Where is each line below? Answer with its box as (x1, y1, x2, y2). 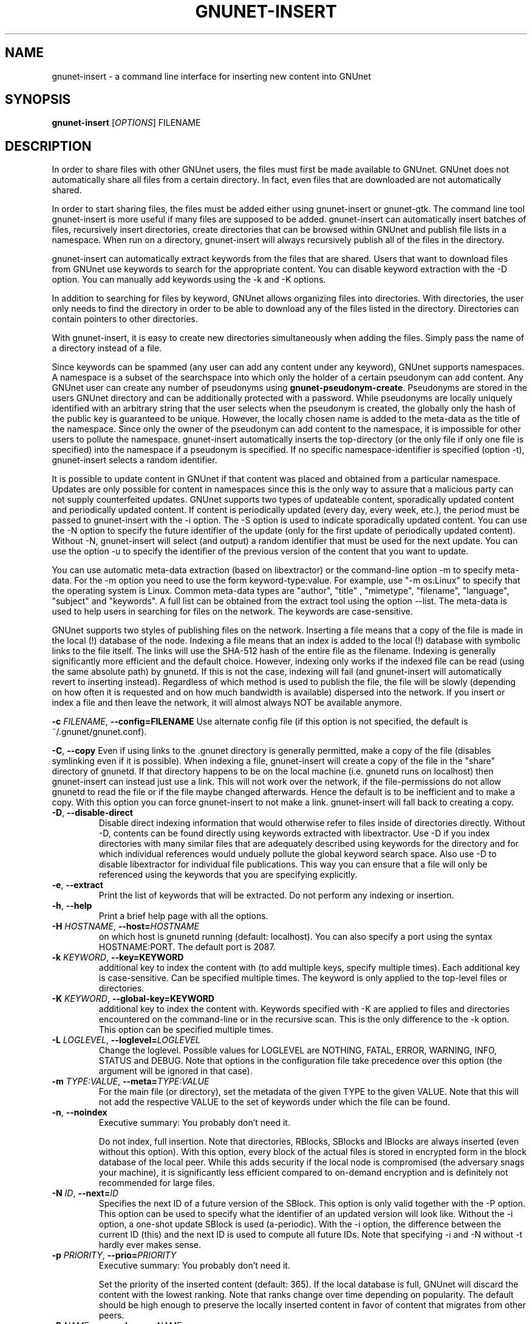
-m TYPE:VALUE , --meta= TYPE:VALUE (52, 1076, 210, 1087)
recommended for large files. (98, 1177, 215, 1188)
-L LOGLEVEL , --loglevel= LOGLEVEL (52, 1035, 200, 1046)
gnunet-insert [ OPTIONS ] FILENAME (52, 117, 201, 128)
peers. (98, 1310, 124, 1321)
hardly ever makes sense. (98, 1240, 202, 1250)
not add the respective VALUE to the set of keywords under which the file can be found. (98, 1097, 450, 1108)
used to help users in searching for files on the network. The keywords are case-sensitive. (52, 606, 413, 617)
